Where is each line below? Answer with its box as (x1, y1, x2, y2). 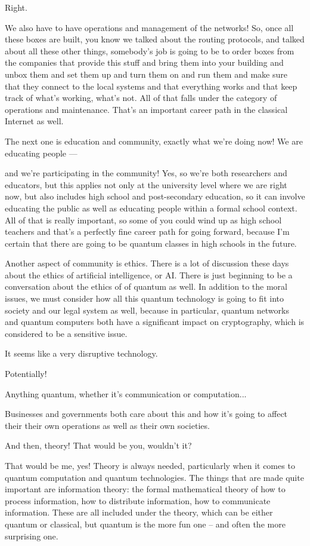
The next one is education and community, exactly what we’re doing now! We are (5, 134, 303, 147)
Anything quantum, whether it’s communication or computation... (5, 387, 247, 400)
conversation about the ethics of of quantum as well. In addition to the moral (5, 280, 287, 293)
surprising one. (5, 529, 58, 542)
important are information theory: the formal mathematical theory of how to (5, 483, 286, 495)
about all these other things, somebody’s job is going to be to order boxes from (5, 44, 294, 57)
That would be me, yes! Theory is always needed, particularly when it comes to (5, 459, 295, 471)
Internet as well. (5, 115, 64, 127)
